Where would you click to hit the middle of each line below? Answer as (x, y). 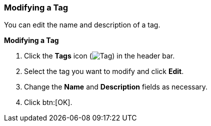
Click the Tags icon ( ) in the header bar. (99, 56)
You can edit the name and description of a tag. (82, 25)
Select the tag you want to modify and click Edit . (104, 71)
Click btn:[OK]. (48, 102)
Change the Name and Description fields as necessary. (116, 87)
